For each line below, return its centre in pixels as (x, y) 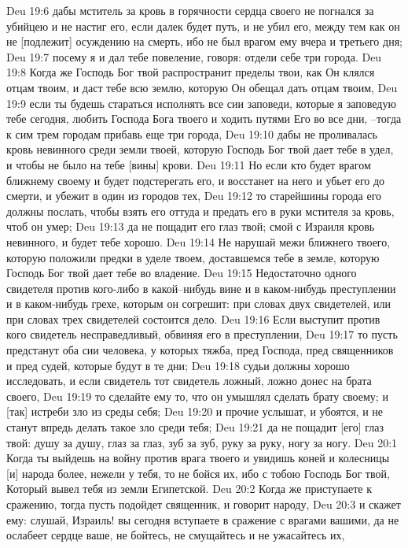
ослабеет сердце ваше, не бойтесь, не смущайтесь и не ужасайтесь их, (176, 535)
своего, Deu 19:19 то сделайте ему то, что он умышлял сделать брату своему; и (197, 396)
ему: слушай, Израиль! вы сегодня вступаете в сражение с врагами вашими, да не (203, 519)
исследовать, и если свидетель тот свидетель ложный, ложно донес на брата (189, 381)
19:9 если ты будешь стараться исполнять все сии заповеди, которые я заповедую (201, 103)
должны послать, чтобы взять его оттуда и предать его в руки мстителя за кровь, (200, 211)
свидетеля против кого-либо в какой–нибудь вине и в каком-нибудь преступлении (201, 288)
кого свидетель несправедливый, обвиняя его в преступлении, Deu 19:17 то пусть (202, 334)
